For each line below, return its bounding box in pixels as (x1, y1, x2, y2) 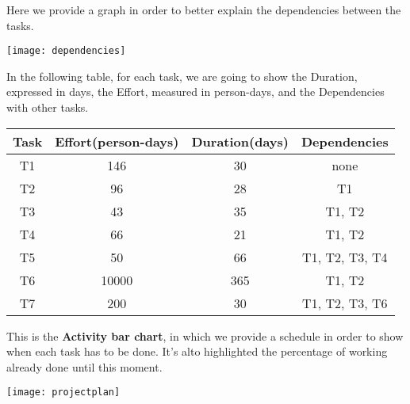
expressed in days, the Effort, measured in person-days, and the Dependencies (6, 83, 385, 100)
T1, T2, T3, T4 (302, 247, 388, 266)
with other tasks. (6, 99, 89, 116)
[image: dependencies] (6, 45, 126, 57)
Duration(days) (191, 131, 289, 151)
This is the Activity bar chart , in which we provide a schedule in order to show (6, 327, 404, 344)
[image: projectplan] (6, 387, 121, 398)
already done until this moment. (6, 358, 163, 375)
